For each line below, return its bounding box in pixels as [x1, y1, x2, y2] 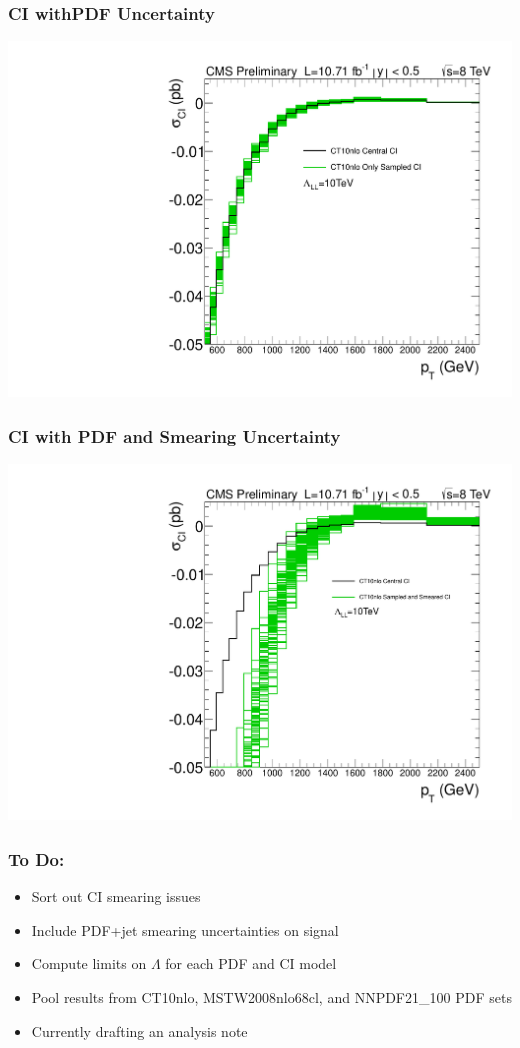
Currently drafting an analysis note [31, 1020, 248, 1041]
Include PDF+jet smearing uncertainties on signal [31, 919, 339, 940]
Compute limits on [31, 953, 147, 974]
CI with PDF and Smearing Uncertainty [8, 423, 341, 448]
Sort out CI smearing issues [31, 886, 201, 907]
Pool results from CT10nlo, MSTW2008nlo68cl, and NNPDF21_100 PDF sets [31, 987, 512, 1007]
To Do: [8, 846, 65, 871]
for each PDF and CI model [165, 953, 337, 974]
